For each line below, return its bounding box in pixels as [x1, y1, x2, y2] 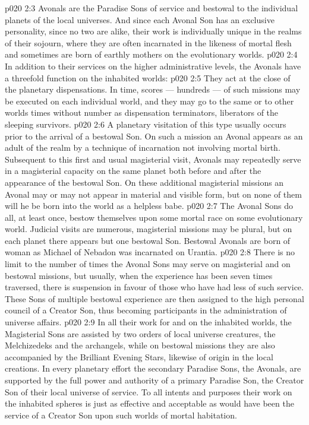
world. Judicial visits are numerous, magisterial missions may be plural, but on [5, 223, 292, 235]
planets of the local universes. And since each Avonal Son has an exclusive [5, 13, 275, 26]
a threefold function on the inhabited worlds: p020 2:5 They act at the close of [5, 71, 291, 84]
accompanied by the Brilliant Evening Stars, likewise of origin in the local [5, 350, 273, 363]
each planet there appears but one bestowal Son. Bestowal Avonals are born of [5, 234, 291, 246]
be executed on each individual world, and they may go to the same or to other [5, 94, 294, 107]
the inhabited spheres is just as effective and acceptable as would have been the [5, 397, 294, 410]
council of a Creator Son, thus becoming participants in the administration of [5, 304, 287, 316]
